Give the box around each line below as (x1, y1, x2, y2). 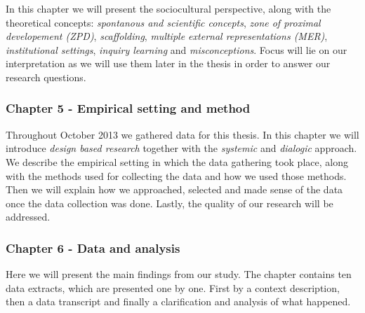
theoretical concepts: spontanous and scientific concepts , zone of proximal (6, 15, 321, 29)
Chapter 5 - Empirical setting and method (6, 99, 251, 117)
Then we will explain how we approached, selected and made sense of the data (6, 182, 343, 197)
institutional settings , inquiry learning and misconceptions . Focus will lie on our (6, 42, 347, 57)
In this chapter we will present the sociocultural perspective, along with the (6, 1, 331, 15)
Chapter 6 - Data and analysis (6, 239, 180, 256)
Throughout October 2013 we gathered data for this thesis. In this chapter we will (6, 127, 359, 141)
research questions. (6, 69, 86, 84)
